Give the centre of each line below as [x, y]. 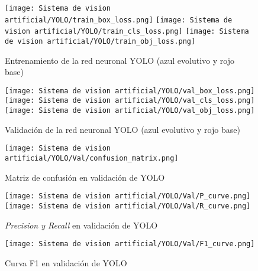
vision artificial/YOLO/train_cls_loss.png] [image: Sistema [127, 32]
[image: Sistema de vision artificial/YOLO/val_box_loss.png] [130, 91]
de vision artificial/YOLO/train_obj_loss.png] [100, 41]
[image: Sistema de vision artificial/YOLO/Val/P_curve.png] [128, 196]
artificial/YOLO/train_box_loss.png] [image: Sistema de [119, 20]
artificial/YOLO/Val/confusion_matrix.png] [92, 159]
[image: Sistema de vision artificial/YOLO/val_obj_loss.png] [130, 111]
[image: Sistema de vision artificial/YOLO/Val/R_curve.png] [128, 206]
